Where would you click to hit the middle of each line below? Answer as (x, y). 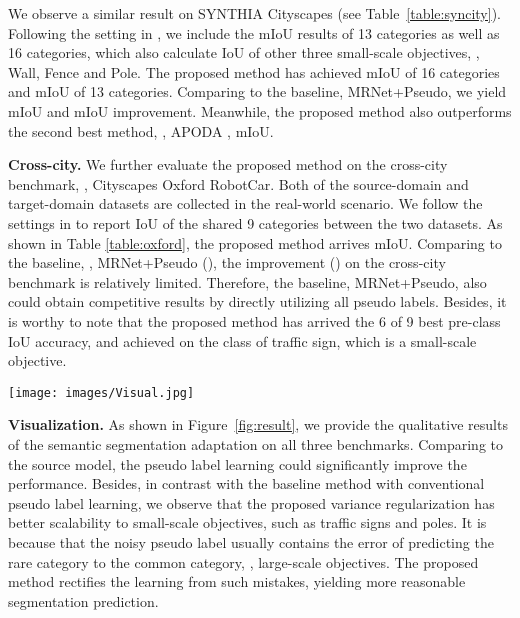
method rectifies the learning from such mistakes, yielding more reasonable (237, 581)
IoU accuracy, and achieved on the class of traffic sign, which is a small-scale (242, 340)
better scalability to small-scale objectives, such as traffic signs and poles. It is (247, 522)
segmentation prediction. (83, 600)
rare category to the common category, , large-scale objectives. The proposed (243, 561)
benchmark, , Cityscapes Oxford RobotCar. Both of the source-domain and (238, 183)
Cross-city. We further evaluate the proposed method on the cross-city (228, 164)
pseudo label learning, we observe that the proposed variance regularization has (251, 502)
